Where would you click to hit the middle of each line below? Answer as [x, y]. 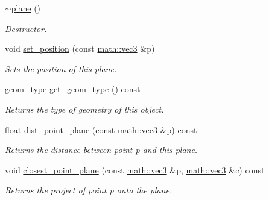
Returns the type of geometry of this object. [84, 109]
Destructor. [26, 28]
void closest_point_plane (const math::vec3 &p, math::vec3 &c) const [135, 170]
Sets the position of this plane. [61, 68]
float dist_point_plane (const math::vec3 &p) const [101, 129]
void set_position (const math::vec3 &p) [80, 48]
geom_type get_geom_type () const [73, 89]
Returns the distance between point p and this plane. [101, 150]
